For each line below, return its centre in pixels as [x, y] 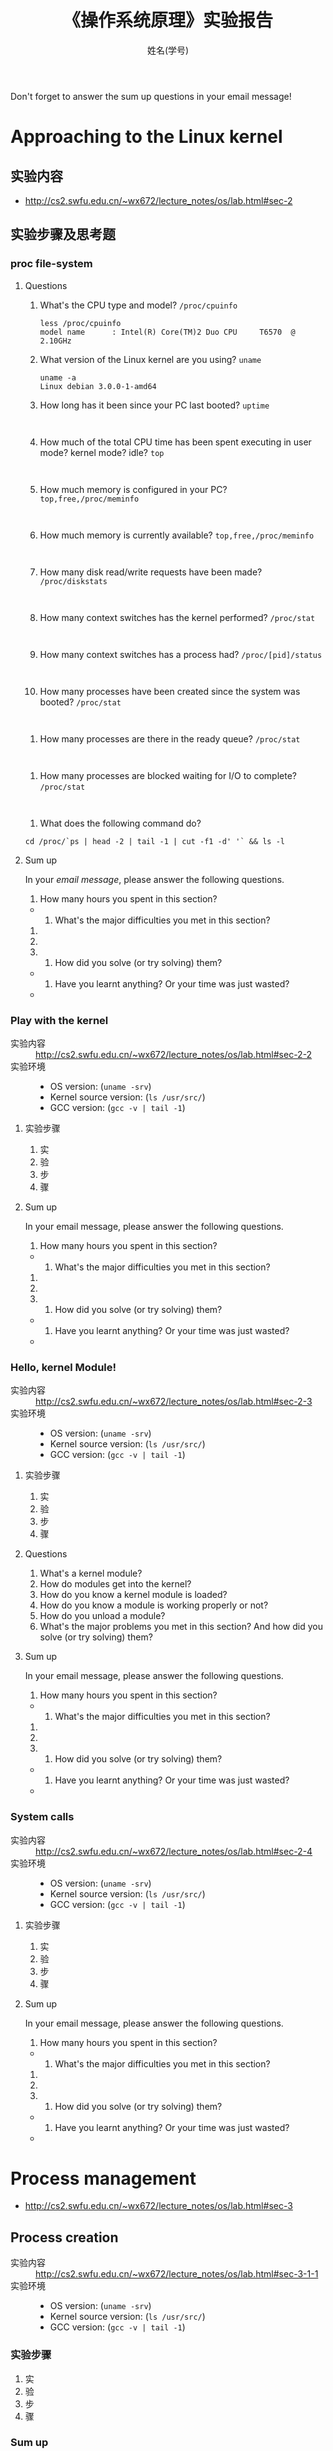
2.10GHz [55, 341]
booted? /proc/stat [80, 702]
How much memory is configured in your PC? [133, 489]
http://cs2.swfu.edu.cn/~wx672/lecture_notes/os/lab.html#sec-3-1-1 [177, 2274]
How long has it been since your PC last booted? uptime [154, 405]
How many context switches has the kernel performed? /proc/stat [177, 617]
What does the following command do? [120, 823]
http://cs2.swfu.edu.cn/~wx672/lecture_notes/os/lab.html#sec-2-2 [174, 1054]
